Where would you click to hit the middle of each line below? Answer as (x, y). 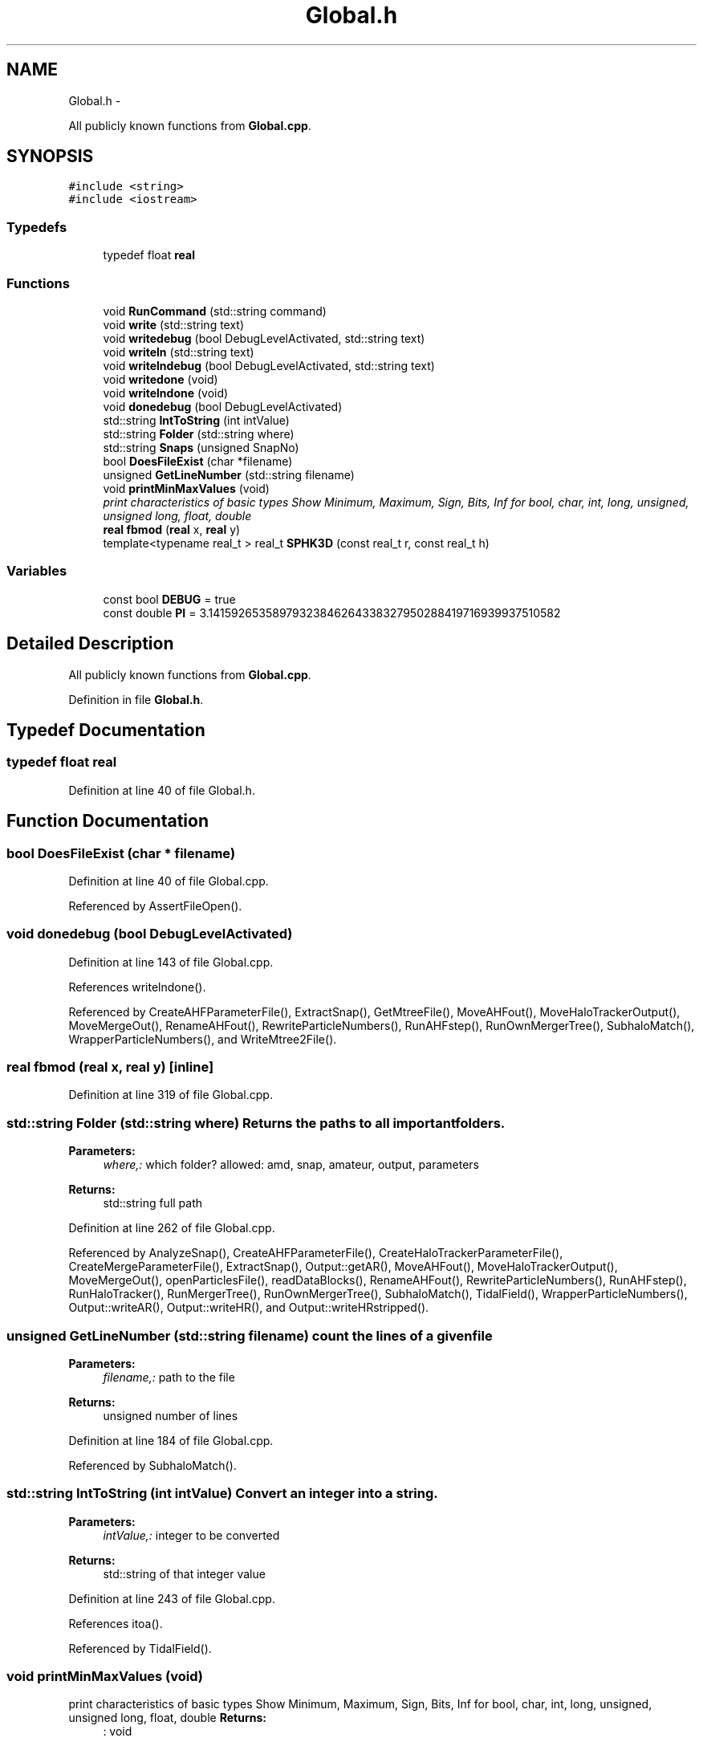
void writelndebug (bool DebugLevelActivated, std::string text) (269, 365)
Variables (37, 571)
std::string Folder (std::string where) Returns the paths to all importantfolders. (256, 1123)
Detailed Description (90, 644)
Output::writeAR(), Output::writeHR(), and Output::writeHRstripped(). (249, 1308)
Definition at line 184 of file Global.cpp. (171, 1440)
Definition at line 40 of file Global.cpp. (169, 881)
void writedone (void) (161, 379)
